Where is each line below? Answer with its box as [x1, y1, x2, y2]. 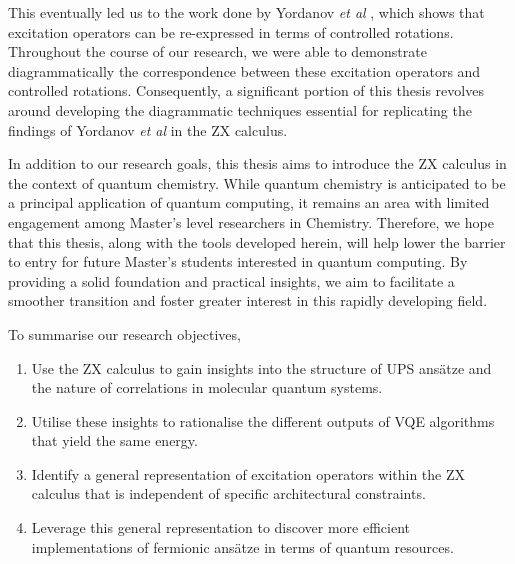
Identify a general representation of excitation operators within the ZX [31, 463, 465, 484]
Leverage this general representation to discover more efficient [31, 517, 411, 538]
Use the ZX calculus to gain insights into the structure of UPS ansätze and [31, 357, 492, 378]
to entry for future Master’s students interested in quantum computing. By [8, 251, 468, 272]
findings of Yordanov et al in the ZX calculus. [8, 119, 288, 140]
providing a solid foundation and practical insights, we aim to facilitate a [8, 270, 455, 291]
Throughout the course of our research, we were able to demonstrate [8, 41, 427, 62]
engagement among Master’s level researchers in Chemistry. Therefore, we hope [8, 211, 494, 232]
